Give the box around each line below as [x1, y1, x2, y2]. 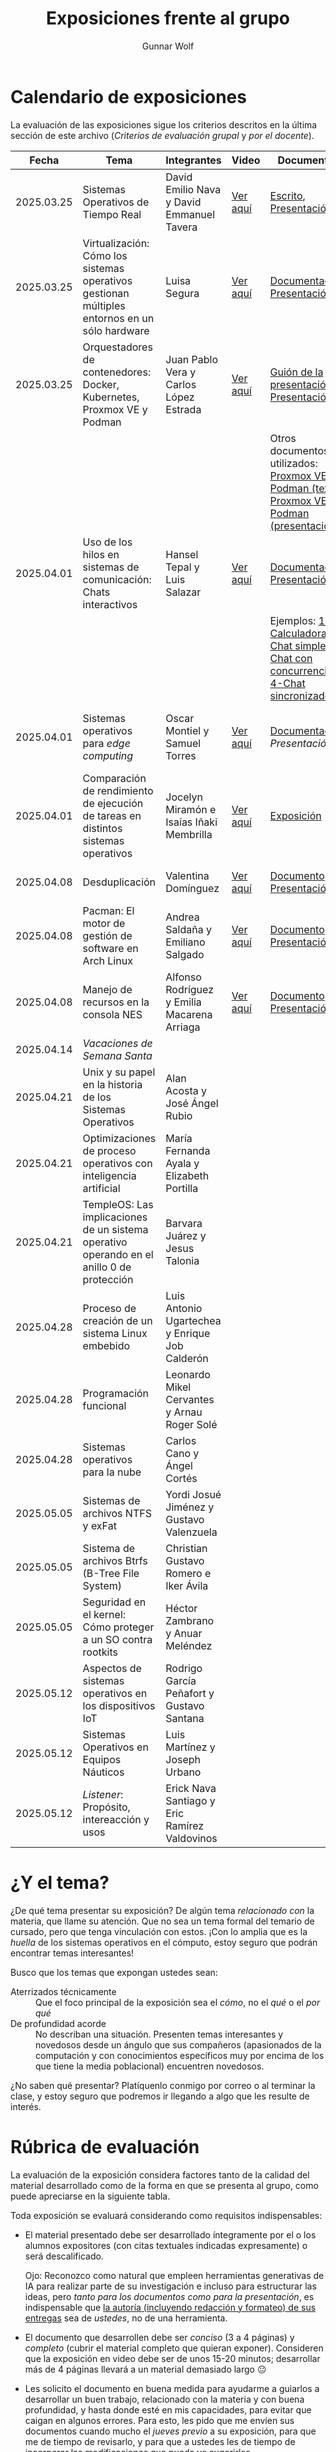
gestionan [82, 286, 130, 300]
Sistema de [82, 1541, 136, 1555]
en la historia [82, 1077, 143, 1091]
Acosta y [165, 1083, 208, 1097]
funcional [82, 1398, 127, 1412]
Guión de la [269, 365, 324, 379]
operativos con [82, 1156, 153, 1170]
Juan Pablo [165, 352, 219, 366]
